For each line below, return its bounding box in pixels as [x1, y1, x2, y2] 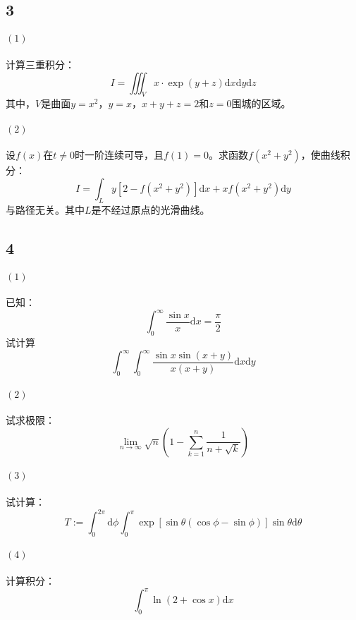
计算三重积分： [6, 56, 75, 71]
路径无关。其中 [15, 202, 85, 217]
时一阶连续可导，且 [75, 147, 164, 162]
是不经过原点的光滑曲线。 [91, 202, 210, 217]
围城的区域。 [231, 96, 291, 111]
